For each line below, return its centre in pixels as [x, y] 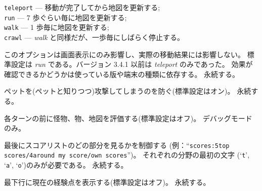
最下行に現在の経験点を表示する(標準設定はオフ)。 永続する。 [107, 182]
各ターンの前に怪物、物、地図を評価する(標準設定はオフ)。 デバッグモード [128, 118]
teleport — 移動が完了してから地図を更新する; [82, 7]
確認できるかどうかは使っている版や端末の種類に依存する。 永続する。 [122, 74]
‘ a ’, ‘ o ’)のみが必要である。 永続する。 [66, 165]
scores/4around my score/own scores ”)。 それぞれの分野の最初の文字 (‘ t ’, [127, 155]
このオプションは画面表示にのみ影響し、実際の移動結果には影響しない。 [124, 54]
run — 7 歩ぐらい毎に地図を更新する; [65, 17]
